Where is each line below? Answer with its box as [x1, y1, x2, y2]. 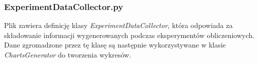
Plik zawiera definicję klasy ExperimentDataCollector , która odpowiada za [4, 20, 233, 30]
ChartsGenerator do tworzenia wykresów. [4, 49, 132, 59]
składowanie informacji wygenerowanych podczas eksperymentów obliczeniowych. [4, 29, 254, 40]
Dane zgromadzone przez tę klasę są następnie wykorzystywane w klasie [4, 39, 226, 50]
